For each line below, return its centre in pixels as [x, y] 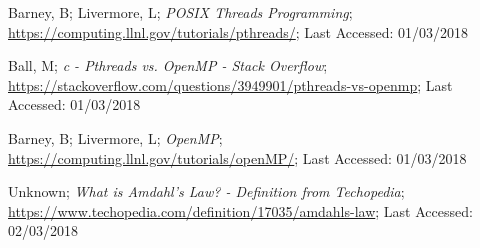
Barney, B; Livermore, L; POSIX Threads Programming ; [180, 12]
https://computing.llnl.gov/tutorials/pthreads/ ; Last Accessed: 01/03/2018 [238, 31]
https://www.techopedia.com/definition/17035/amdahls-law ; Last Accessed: [240, 210]
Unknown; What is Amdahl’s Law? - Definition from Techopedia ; [206, 191]
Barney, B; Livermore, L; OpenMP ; [115, 137]
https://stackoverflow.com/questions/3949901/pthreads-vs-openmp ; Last [230, 84]
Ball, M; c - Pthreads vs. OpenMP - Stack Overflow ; [168, 65]
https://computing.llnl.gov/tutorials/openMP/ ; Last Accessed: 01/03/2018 [237, 157]
